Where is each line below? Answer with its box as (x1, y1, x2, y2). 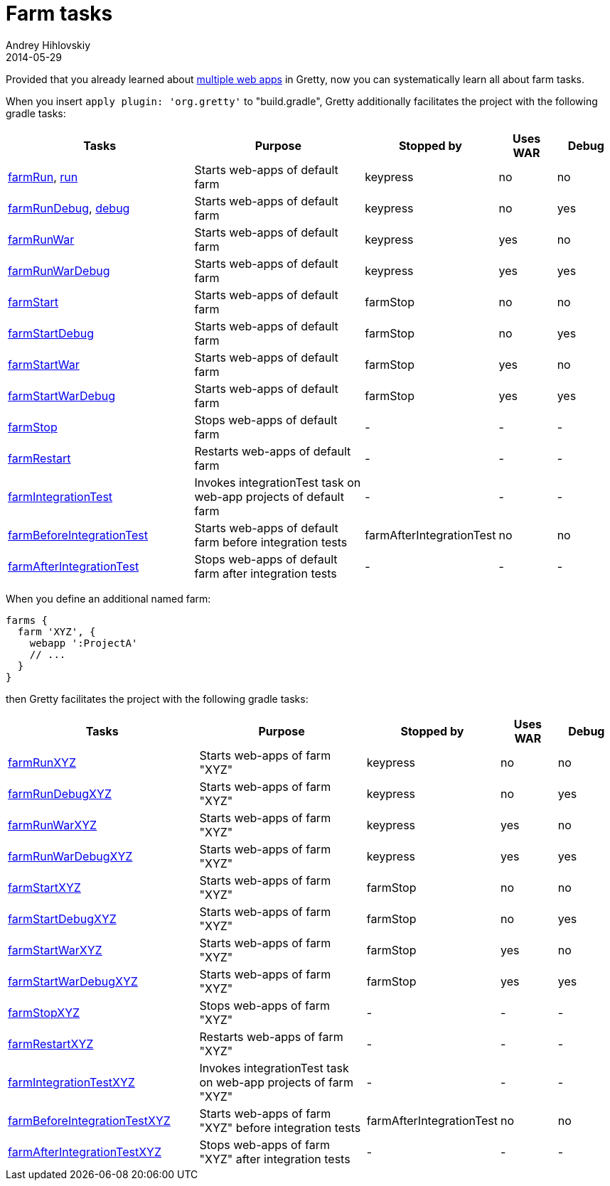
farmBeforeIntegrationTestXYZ (8, 1113, 171, 1128)
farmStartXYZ (8, 880, 81, 895)
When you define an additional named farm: (6, 592, 211, 605)
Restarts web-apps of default (194, 443, 351, 458)
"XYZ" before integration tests (199, 1120, 361, 1135)
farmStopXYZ (8, 1005, 80, 1020)
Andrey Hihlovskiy (6, 38, 91, 51)
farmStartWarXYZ (8, 942, 102, 957)
